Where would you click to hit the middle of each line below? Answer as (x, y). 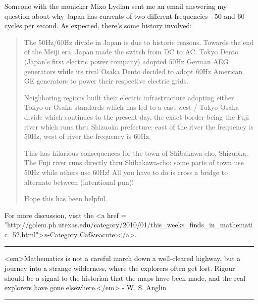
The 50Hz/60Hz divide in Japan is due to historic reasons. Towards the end (139, 42)
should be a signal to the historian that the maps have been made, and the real (125, 278)
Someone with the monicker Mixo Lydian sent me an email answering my (116, 6)
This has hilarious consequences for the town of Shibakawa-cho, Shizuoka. (136, 152)
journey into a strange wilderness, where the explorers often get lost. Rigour (120, 268)
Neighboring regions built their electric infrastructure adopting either (129, 97)
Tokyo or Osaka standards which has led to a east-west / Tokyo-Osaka (131, 107)
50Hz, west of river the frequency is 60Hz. (87, 136)
